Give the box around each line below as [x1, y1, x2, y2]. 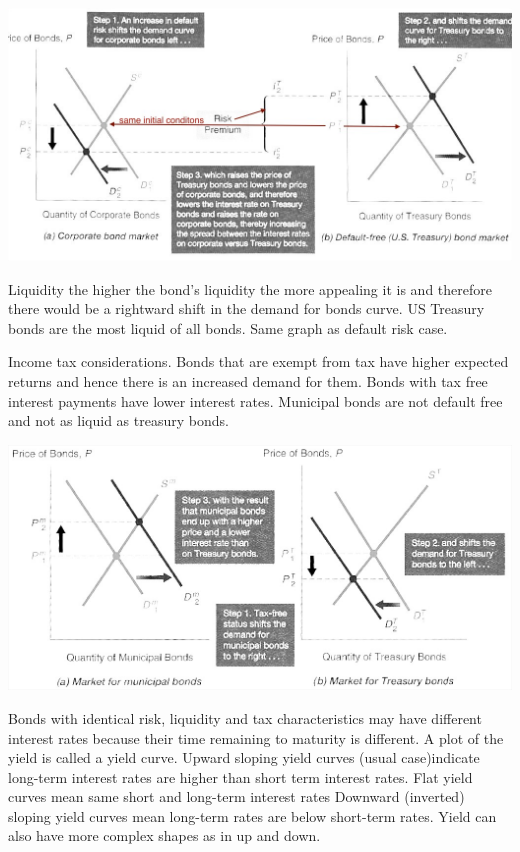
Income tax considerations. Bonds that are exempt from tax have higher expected [8, 351, 509, 372]
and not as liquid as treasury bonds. [8, 410, 229, 431]
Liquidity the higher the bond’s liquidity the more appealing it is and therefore [8, 278, 492, 299]
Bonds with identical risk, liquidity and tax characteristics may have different [8, 707, 482, 728]
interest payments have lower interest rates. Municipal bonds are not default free [8, 390, 503, 411]
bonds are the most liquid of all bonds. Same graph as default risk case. [8, 317, 448, 338]
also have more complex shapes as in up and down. [8, 825, 321, 846]
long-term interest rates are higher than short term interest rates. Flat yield [8, 766, 473, 787]
